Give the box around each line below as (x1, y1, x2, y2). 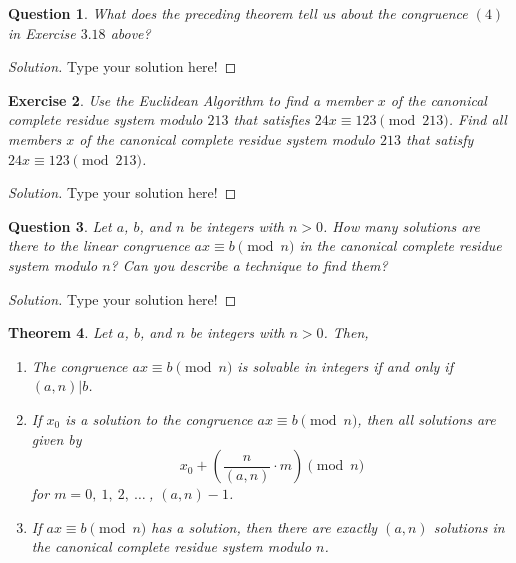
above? (110, 22, 151, 43)
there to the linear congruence (8, 235, 190, 256)
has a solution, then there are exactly (151, 516, 378, 537)
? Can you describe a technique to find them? (110, 254, 388, 275)
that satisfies (233, 109, 310, 130)
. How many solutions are (323, 215, 480, 236)
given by (31, 428, 82, 449)
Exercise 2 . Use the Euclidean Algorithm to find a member (8, 89, 373, 110)
